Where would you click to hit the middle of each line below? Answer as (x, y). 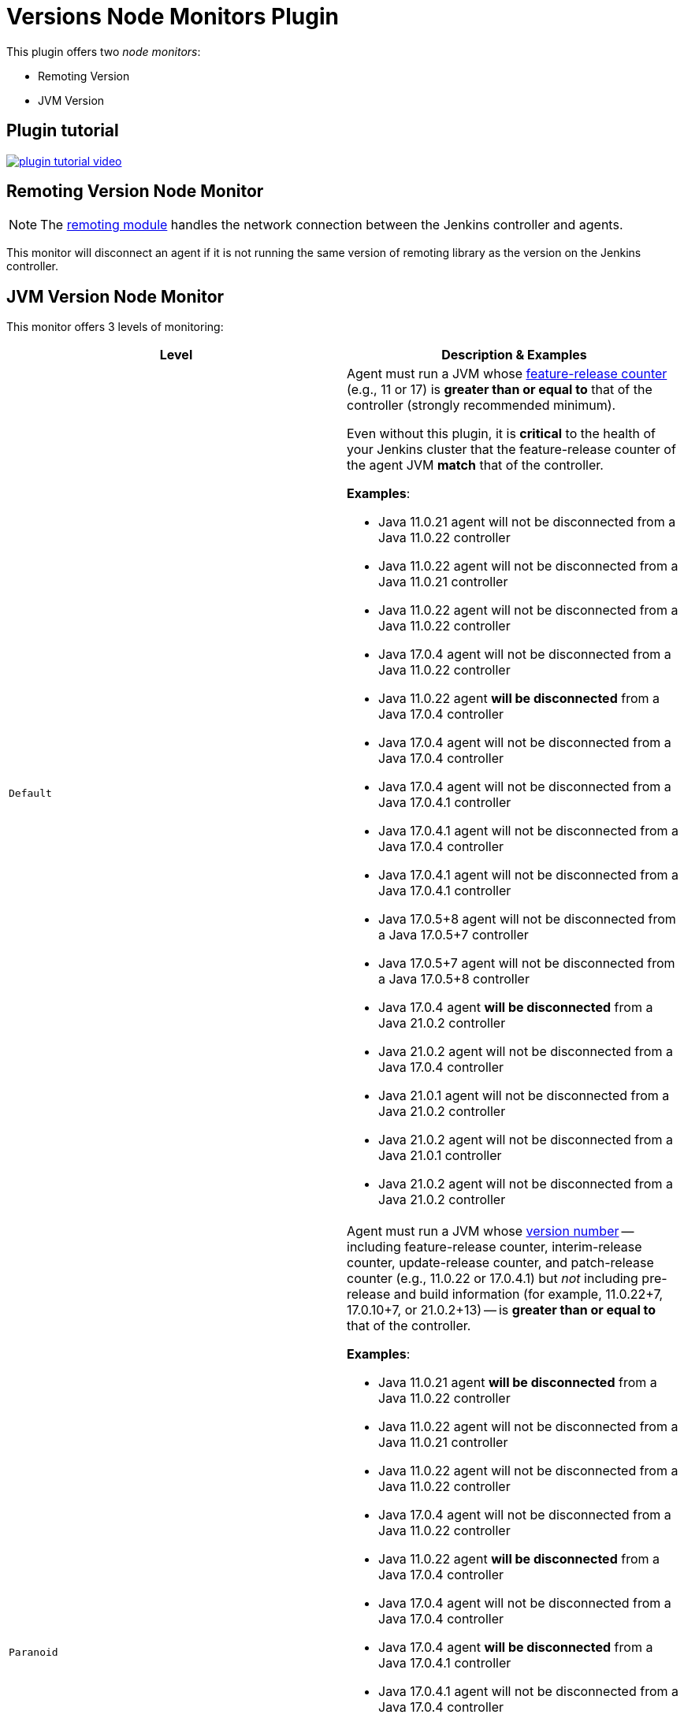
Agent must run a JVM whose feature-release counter (507, 374)
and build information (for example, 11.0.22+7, (528, 1294)
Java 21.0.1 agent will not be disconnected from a (524, 1096)
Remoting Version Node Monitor (135, 192)
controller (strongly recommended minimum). (481, 405)
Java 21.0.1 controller (440, 1156)
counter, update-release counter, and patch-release (500, 1263)
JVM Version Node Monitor (115, 296)
